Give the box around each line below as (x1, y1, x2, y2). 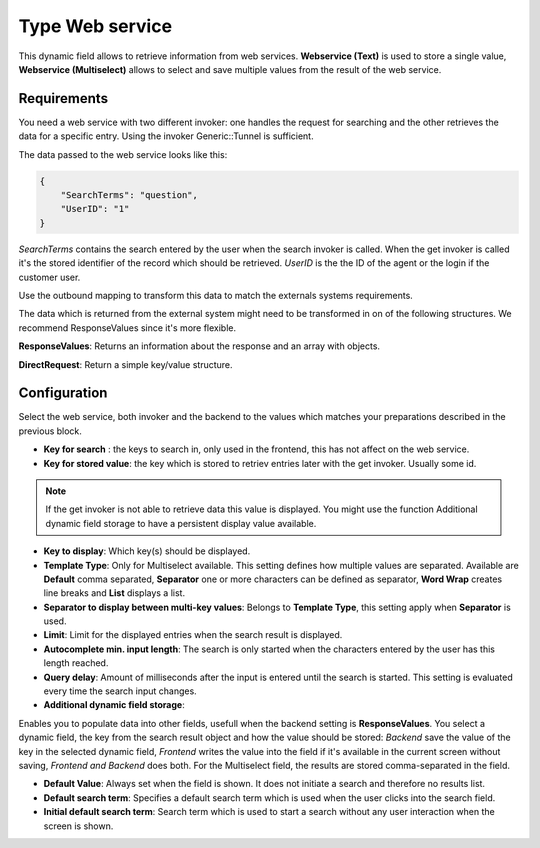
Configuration (18, 385, 108, 402)
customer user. (18, 271, 81, 283)
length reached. (43, 657, 109, 669)
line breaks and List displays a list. (43, 587, 185, 599)
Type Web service (18, 15, 173, 37)
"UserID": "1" (60, 203, 130, 215)
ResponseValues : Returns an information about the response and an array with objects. (18, 340, 380, 352)
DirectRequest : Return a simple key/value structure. (18, 358, 234, 370)
